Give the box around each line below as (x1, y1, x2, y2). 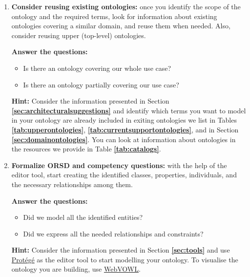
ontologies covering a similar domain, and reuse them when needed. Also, (11, 21, 230, 31)
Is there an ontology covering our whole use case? (23, 63, 171, 73)
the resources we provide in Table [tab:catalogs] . (11, 144, 161, 154)
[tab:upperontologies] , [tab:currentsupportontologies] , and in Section (11, 124, 239, 134)
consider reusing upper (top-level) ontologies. (11, 30, 146, 40)
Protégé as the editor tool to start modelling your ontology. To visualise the (11, 254, 238, 264)
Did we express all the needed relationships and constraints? (23, 228, 204, 238)
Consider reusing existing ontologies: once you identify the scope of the (11, 1, 241, 11)
